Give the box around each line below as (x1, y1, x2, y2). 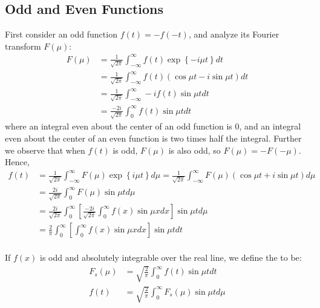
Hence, (5, 156, 30, 168)
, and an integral (239, 120, 301, 133)
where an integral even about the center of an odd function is (5, 120, 232, 133)
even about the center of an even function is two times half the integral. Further (5, 131, 302, 144)
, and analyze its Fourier (188, 28, 279, 41)
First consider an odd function (5, 28, 117, 41)
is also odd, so (168, 143, 221, 156)
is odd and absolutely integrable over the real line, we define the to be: (40, 251, 302, 264)
